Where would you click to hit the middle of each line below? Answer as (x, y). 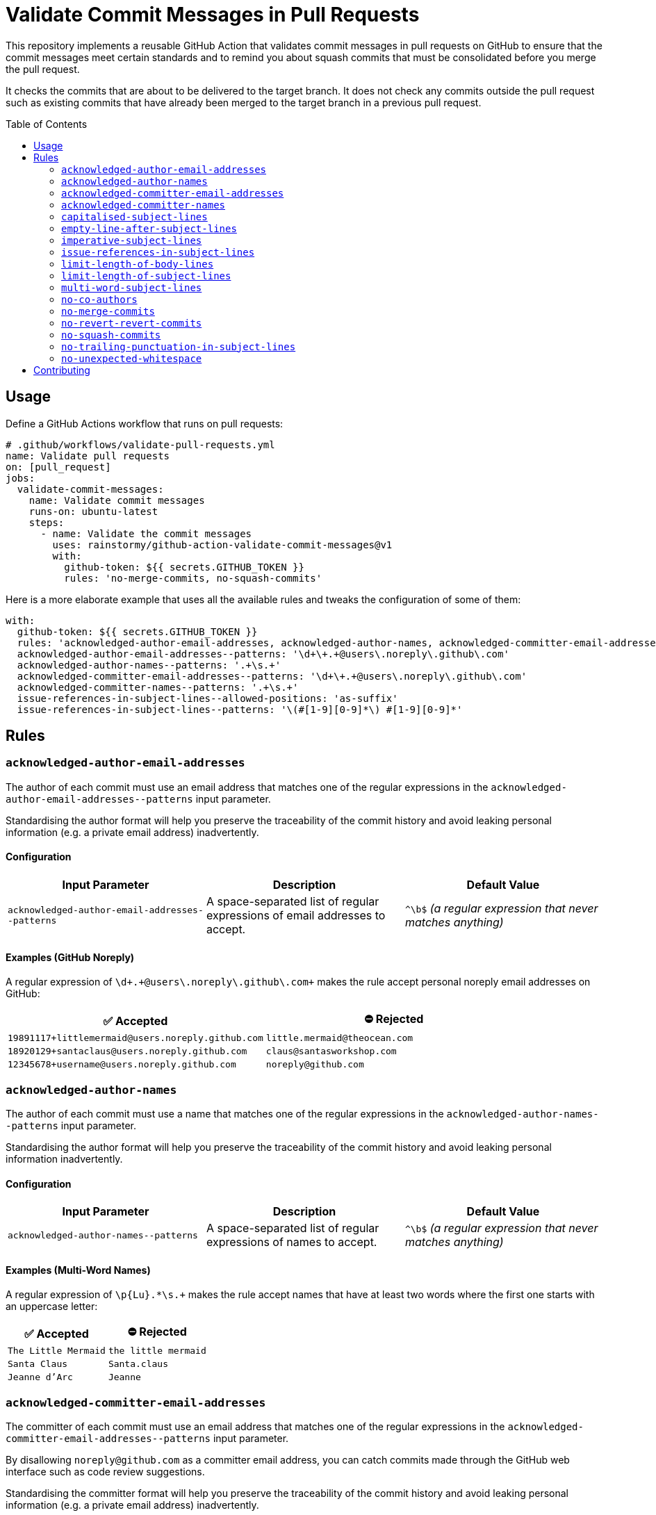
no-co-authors (99, 299)
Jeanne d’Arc (40, 1377)
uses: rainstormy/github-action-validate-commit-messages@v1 (222, 544)
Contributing (62, 370)
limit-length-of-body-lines (138, 264)
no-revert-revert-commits (132, 323)
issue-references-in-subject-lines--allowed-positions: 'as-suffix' (207, 698)
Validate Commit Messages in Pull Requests (213, 15)
